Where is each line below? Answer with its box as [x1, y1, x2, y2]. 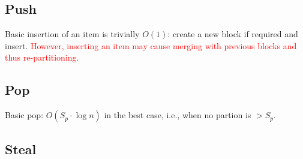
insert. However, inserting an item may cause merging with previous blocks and [5, 39, 297, 52]
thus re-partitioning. [5, 51, 79, 64]
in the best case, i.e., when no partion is [104, 109, 251, 121]
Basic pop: [5, 109, 44, 121]
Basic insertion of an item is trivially [5, 28, 140, 40]
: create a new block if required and [167, 28, 298, 40]
